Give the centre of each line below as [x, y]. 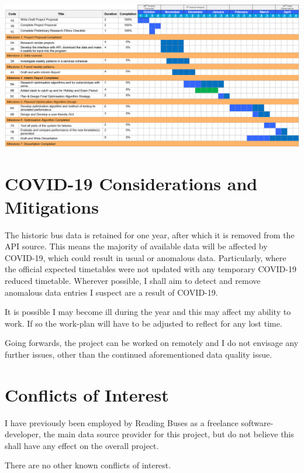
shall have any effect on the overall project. [82, 445]
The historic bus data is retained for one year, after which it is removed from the [150, 234]
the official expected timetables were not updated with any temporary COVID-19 [151, 269]
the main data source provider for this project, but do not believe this [169, 434]
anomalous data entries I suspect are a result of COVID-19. [111, 292]
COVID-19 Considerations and [131, 184]
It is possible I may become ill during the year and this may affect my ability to [148, 312]
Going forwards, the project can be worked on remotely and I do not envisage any [152, 343]
